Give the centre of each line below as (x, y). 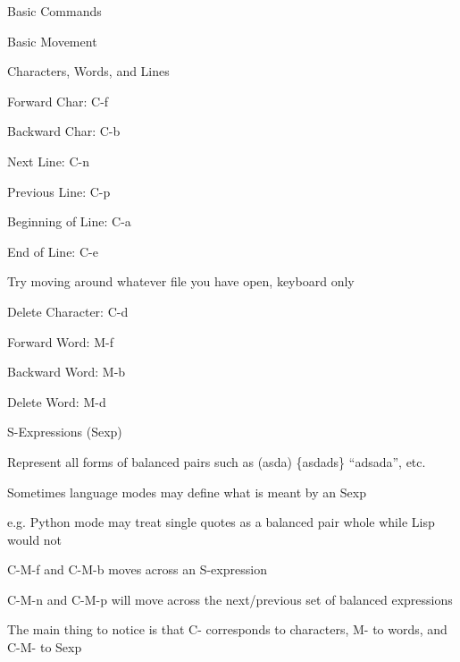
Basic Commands (54, 11)
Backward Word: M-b (67, 372)
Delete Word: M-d (57, 401)
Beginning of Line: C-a (69, 221)
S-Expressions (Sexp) (65, 432)
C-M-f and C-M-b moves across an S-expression (137, 569)
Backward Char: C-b (64, 131)
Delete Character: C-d (68, 311)
